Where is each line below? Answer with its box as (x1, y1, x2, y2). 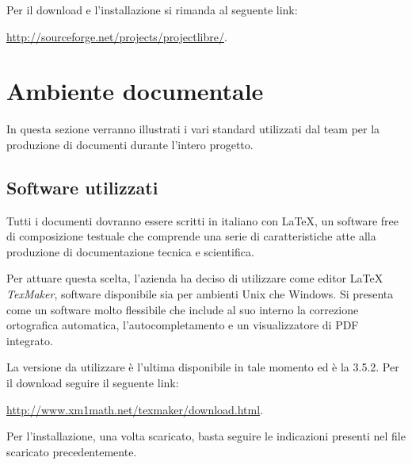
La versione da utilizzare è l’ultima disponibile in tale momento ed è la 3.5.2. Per (6, 359, 399, 375)
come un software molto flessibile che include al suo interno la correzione (6, 301, 359, 317)
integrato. (6, 332, 53, 348)
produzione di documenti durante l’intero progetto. (6, 136, 254, 152)
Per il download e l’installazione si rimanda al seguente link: (6, 2, 298, 17)
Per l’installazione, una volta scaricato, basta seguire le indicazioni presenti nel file (6, 428, 406, 444)
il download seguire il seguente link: (6, 375, 179, 391)
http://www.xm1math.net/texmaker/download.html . (6, 401, 264, 417)
